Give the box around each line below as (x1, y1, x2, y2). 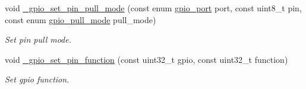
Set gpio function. (5, 73, 70, 85)
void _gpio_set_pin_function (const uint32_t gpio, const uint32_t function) (5, 53, 288, 65)
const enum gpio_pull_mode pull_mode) (5, 13, 156, 26)
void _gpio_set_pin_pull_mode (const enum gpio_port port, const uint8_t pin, (5, 2, 302, 14)
